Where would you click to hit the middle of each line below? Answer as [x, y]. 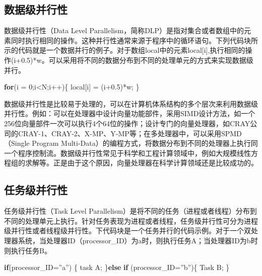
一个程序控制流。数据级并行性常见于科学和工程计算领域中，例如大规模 [120, 153]
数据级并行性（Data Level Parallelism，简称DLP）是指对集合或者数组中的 [124, 30]
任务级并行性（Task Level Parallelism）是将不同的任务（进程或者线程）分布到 [130, 211]
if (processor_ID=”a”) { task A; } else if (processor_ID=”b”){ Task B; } [117, 267]
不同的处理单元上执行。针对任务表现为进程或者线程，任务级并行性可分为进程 [131, 220]
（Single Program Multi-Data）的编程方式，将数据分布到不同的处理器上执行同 [131, 143]
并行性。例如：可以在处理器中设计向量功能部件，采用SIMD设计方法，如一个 [130, 113]
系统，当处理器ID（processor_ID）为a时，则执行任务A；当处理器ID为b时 [138, 240]
